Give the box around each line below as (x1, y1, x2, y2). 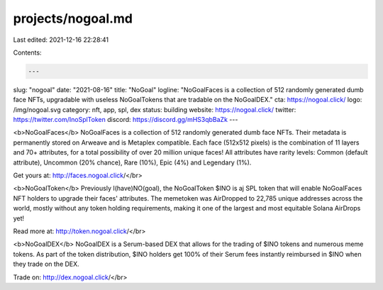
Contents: (13, 48, 42, 57)
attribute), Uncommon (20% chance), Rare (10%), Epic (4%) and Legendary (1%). (13, 158, 252, 167)
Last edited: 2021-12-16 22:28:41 (13, 35, 109, 44)
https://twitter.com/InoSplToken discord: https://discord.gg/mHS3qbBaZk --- (13, 116, 238, 124)
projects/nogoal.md (13, 11, 133, 26)
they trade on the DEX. (13, 260, 79, 269)
